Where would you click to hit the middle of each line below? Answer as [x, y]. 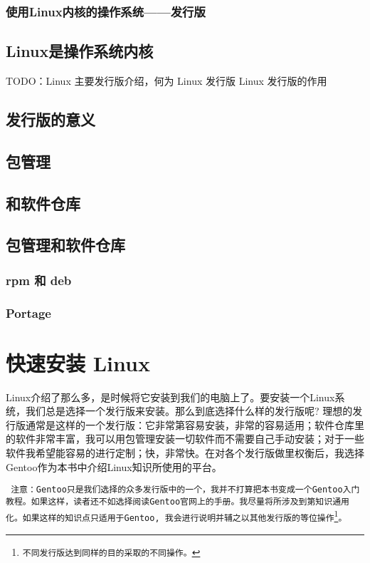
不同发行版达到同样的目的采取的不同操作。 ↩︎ [111, 551]
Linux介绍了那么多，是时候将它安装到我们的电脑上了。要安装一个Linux [170, 397]
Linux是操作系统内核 [80, 51]
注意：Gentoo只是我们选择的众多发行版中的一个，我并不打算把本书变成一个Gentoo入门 [185, 490]
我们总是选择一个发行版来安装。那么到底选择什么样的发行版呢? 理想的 [189, 411]
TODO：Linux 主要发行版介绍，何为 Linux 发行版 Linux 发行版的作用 [166, 81]
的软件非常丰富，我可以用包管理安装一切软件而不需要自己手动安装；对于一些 [185, 439]
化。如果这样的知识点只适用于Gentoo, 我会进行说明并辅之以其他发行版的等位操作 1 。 [176, 516]
